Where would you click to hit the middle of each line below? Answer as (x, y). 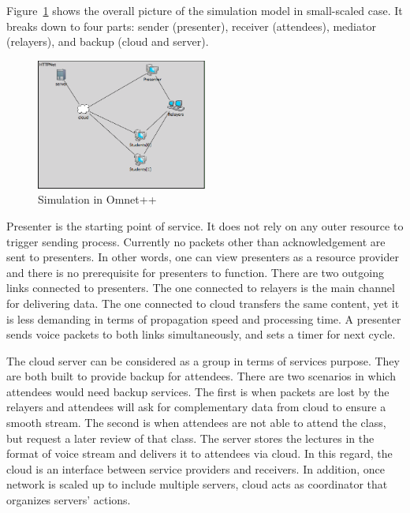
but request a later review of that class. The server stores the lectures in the (190, 438)
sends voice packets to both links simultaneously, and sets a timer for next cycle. (201, 334)
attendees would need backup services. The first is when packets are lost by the (198, 391)
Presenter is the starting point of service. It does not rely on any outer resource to (205, 225)
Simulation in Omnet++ (97, 199)
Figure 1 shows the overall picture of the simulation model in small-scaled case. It (205, 10)
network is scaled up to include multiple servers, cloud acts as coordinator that (197, 484)
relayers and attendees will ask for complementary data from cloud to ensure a (196, 407)
